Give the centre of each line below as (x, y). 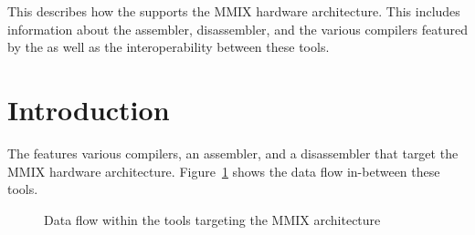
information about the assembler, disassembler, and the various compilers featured (237, 29)
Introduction (89, 109)
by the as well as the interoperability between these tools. (169, 47)
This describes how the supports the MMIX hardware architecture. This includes (234, 11)
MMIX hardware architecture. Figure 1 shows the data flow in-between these (224, 171)
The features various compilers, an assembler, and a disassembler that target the (233, 153)
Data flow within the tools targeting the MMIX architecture (212, 219)
